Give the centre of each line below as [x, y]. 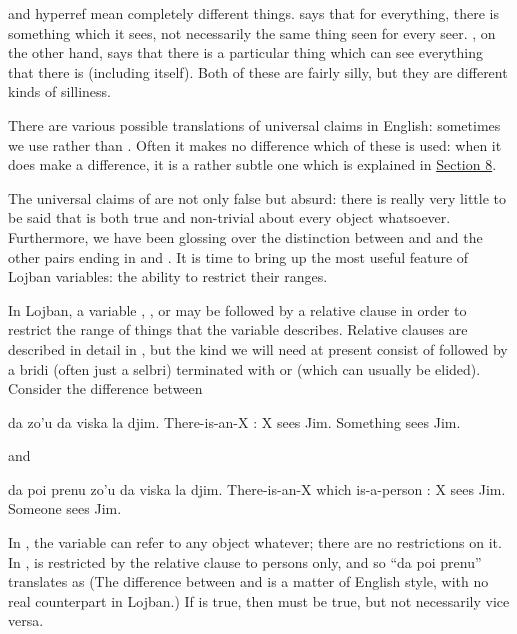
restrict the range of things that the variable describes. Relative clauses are [238, 329]
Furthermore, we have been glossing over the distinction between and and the [245, 236]
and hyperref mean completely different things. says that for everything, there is [253, 13]
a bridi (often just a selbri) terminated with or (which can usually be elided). [244, 368]
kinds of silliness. [59, 91]
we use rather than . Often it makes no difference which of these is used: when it [255, 144]
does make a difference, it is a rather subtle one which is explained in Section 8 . [252, 164]
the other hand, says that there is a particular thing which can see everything [245, 52]
